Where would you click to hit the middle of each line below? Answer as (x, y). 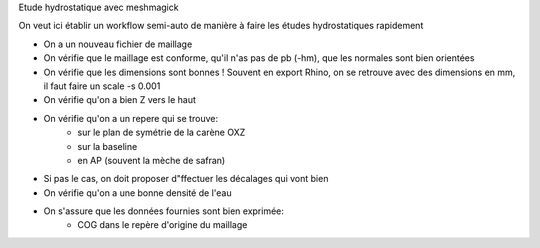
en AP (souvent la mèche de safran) (151, 160)
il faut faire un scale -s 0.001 (102, 86)
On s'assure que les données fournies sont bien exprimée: (164, 211)
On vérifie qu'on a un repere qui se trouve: (131, 118)
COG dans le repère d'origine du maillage (162, 225)
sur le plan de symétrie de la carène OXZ (161, 132)
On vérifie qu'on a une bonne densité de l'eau (137, 192)
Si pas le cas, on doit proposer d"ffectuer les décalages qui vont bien (186, 179)
